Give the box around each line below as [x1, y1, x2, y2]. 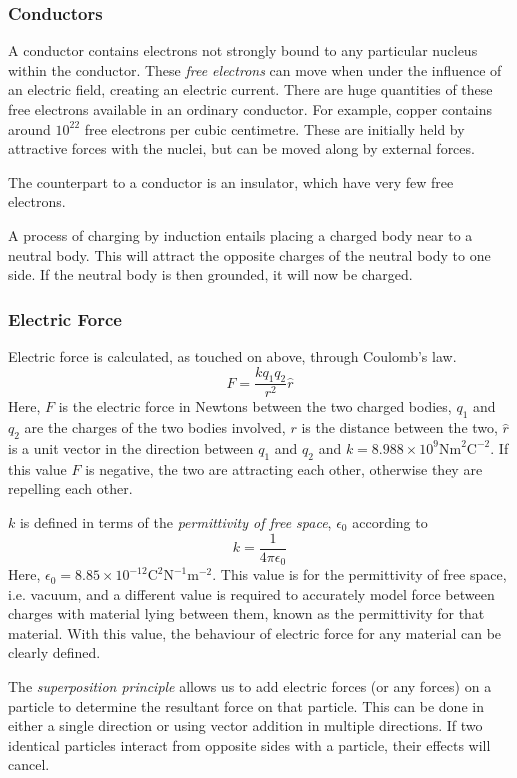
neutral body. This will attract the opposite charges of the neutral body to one [8, 244, 491, 265]
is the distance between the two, [301, 417, 498, 438]
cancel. [8, 754, 50, 775]
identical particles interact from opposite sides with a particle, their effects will [8, 734, 491, 755]
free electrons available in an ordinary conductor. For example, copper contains [8, 99, 493, 119]
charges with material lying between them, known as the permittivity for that [8, 603, 485, 624]
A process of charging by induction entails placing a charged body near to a [8, 224, 473, 245]
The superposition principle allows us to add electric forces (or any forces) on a [8, 676, 492, 697]
